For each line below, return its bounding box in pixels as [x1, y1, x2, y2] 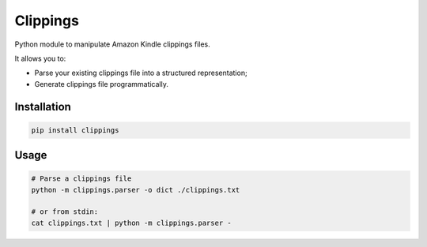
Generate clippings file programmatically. [34, 79, 169, 88]
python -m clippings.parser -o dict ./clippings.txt [31, 185, 240, 194]
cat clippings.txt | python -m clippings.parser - [31, 218, 232, 227]
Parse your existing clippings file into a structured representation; [34, 68, 248, 78]
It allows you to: [14, 54, 66, 63]
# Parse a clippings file [31, 174, 132, 183]
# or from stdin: [31, 208, 99, 216]
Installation [14, 99, 71, 114]
